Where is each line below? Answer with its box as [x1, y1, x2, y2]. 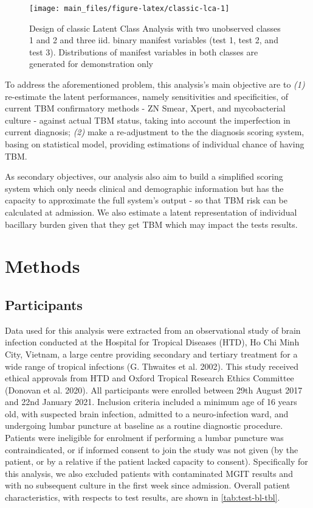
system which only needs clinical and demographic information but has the [5, 182, 284, 194]
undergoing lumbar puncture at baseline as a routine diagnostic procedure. [5, 419, 283, 432]
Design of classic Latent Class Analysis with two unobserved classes [29, 21, 281, 34]
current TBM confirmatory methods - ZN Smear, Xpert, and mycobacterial [5, 102, 286, 115]
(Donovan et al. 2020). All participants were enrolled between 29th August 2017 [5, 383, 303, 396]
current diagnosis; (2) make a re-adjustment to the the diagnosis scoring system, [5, 125, 304, 138]
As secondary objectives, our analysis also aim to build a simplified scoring [5, 170, 283, 183]
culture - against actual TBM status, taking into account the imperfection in [5, 113, 291, 126]
